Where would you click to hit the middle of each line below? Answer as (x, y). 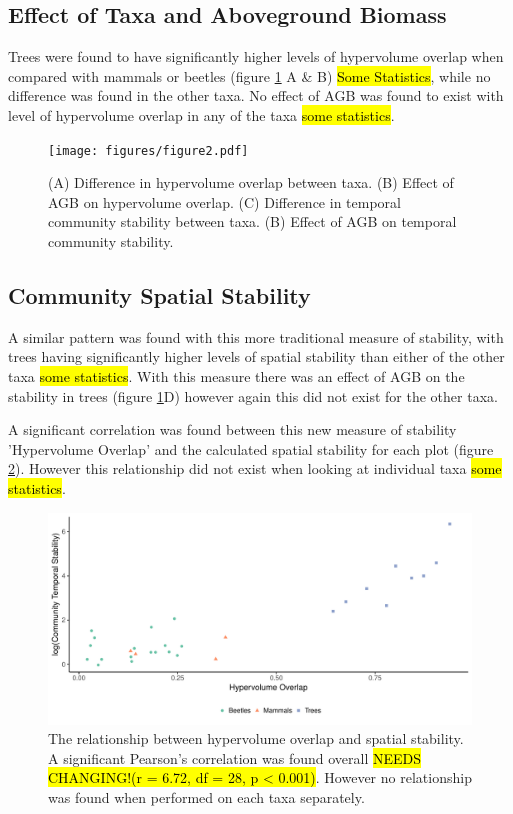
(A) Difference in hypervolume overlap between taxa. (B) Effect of (251, 182)
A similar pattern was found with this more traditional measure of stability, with (256, 336)
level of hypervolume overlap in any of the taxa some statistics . (201, 114)
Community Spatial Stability (159, 295)
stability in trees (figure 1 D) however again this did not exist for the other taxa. (253, 395)
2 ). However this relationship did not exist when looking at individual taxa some (255, 468)
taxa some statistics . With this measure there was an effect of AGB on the (236, 376)
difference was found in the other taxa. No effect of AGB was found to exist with (256, 95)
